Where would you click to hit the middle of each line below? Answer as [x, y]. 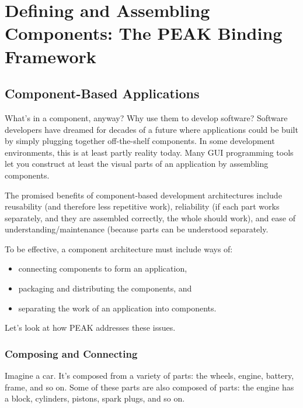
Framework [50, 56]
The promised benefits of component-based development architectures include [143, 195]
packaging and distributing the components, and [105, 288]
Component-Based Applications [102, 93]
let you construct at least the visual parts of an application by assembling [137, 164]
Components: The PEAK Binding [144, 33]
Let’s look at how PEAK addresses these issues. [90, 328]
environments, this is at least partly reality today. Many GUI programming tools [149, 152]
